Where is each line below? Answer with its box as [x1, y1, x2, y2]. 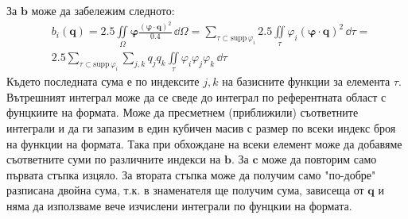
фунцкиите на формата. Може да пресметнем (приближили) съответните [6, 104, 359, 121]
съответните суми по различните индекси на [6, 151, 221, 167]
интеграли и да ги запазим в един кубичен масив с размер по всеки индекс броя [6, 120, 396, 136]
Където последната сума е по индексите [6, 73, 200, 90]
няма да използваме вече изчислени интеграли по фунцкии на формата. [6, 198, 352, 213]
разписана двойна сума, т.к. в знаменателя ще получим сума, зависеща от [6, 182, 364, 198]
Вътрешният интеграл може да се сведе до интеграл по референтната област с [6, 88, 387, 105]
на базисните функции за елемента [222, 73, 391, 90]
